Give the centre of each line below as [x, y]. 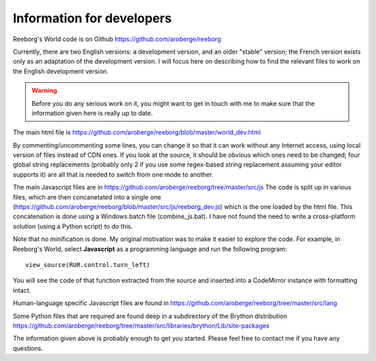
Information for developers [92, 18]
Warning [44, 91]
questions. [28, 348]
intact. [22, 290]
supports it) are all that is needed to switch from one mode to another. [113, 174]
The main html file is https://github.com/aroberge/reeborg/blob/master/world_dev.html [137, 132]
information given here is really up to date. [92, 113]
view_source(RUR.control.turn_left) [88, 264]
